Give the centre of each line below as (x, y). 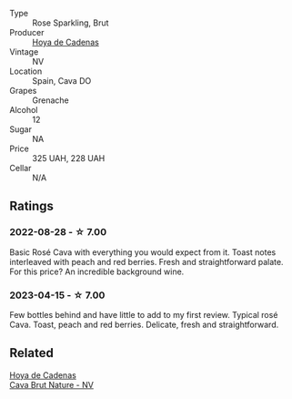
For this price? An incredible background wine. (97, 271)
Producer (27, 32)
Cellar (20, 168)
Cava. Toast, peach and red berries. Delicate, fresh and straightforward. (144, 324)
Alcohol (24, 110)
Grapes (23, 91)
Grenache (51, 100)
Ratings (32, 206)
